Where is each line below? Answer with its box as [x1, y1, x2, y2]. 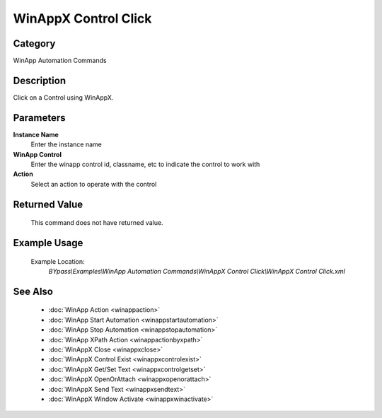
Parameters [13, 112, 66, 124]
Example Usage [13, 237, 83, 249]
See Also [13, 285, 53, 297]
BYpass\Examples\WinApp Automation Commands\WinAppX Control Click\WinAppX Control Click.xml [48, 267, 346, 276]
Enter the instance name [30, 140, 102, 149]
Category [13, 37, 56, 50]
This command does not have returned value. [30, 219, 163, 227]
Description [13, 74, 66, 86]
